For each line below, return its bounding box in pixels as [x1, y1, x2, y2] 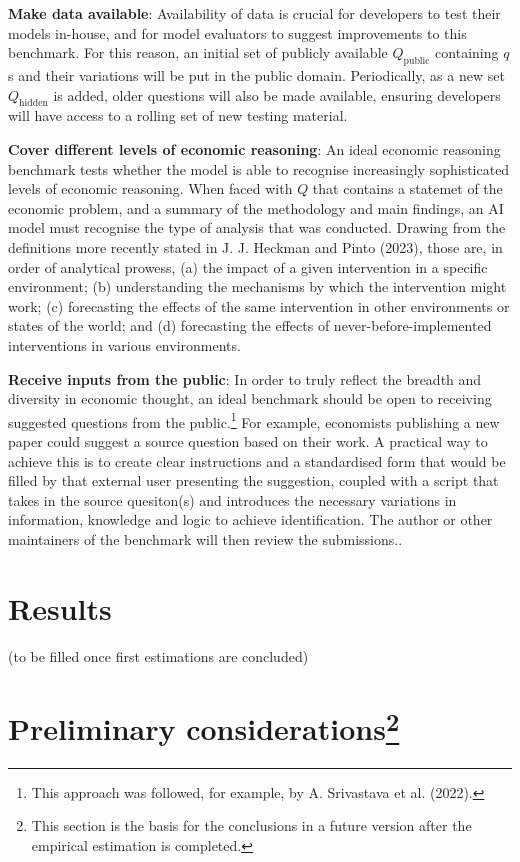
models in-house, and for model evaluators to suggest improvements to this [8, 22, 467, 43]
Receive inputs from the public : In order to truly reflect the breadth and [8, 368, 482, 389]
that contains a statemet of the [312, 178, 503, 199]
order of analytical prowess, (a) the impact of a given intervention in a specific [8, 256, 488, 277]
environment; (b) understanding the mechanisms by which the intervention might [8, 276, 507, 297]
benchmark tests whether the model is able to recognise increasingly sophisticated [8, 158, 510, 179]
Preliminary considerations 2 [8, 704, 400, 749]
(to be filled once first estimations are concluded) [8, 645, 309, 666]
